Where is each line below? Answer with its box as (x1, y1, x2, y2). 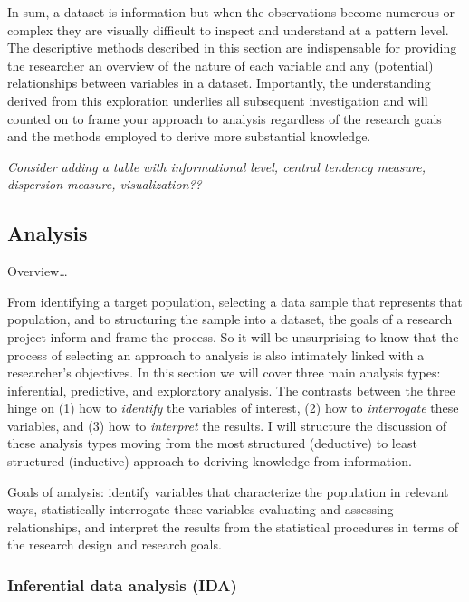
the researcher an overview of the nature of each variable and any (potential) (7, 55, 434, 74)
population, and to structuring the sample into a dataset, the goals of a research (7, 310, 453, 329)
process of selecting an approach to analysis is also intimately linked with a (7, 345, 425, 364)
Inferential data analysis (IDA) (7, 573, 237, 596)
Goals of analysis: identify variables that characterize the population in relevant (7, 482, 449, 501)
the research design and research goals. (7, 535, 222, 554)
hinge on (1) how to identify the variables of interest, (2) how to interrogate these (7, 398, 459, 417)
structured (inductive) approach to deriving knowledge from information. (7, 452, 412, 471)
